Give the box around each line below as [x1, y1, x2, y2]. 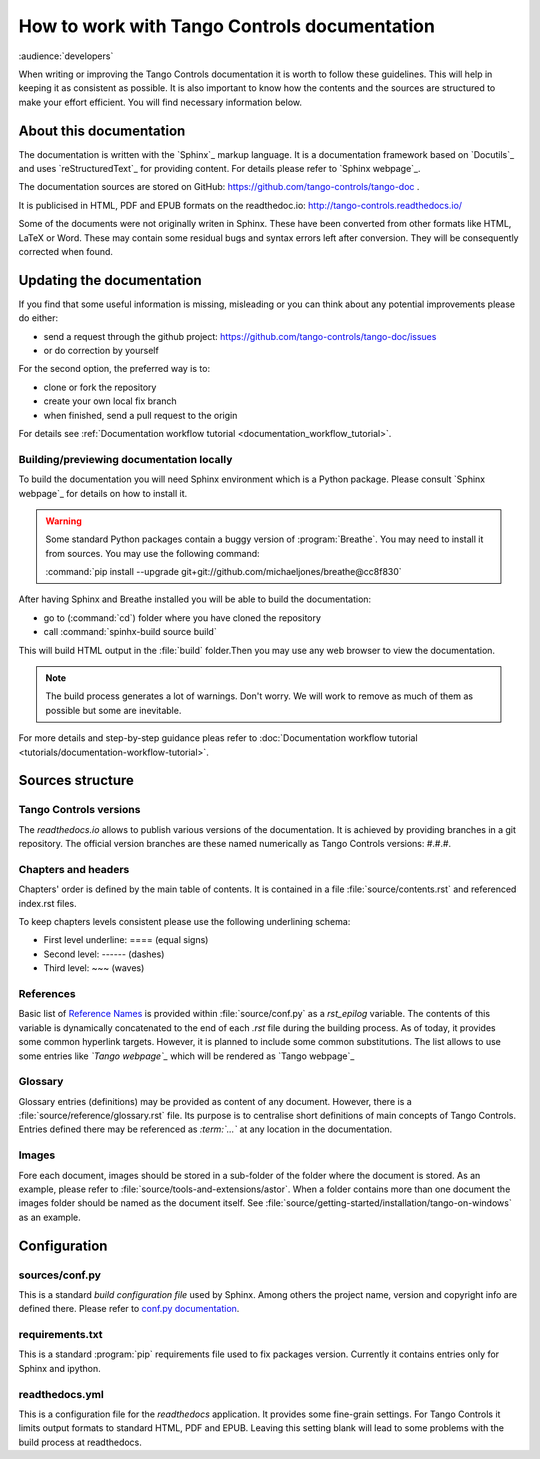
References [18, 987, 76, 1001]
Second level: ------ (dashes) [43, 948, 165, 960]
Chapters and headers [18, 862, 130, 876]
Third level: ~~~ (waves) [43, 962, 145, 974]
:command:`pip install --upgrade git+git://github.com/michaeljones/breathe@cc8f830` [45, 566, 402, 578]
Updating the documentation [18, 271, 202, 289]
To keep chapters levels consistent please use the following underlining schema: [18, 916, 351, 928]
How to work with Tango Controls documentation [18, 15, 435, 37]
